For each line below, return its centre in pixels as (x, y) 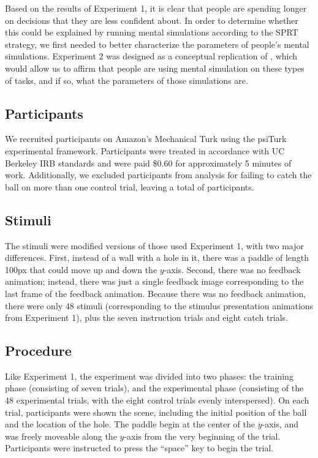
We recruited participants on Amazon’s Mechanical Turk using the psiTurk (146, 139)
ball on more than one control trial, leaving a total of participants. (130, 186)
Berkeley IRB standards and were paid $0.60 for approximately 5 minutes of (148, 163)
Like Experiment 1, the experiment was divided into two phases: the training (149, 376)
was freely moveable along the (61, 436)
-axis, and (280, 424)
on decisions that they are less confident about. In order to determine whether (152, 20)
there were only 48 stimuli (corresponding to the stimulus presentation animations (159, 305)
